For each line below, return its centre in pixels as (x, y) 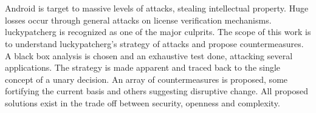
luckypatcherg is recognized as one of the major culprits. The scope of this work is (158, 32)
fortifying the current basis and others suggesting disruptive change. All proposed (156, 91)
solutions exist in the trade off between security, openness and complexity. (143, 102)
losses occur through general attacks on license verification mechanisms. (138, 20)
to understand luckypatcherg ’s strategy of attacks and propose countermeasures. (154, 43)
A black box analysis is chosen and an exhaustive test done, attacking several (149, 55)
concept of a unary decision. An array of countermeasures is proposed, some (146, 79)
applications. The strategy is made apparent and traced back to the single (143, 67)
